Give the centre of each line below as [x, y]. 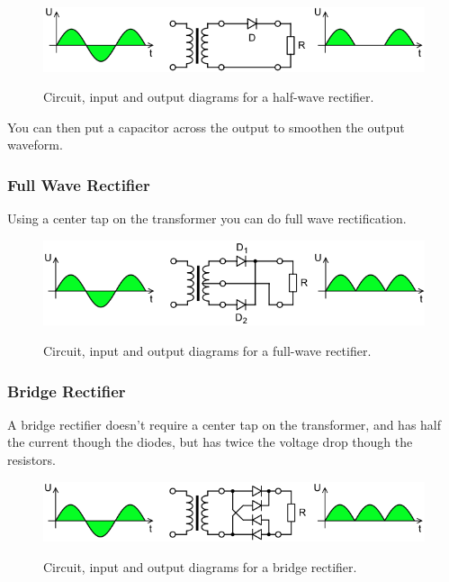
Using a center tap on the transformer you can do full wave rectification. [207, 218]
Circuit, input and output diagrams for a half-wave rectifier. [209, 97]
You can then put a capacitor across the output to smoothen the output [206, 127]
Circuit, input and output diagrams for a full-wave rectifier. [207, 351]
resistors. [31, 460]
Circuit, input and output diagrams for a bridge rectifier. [200, 566]
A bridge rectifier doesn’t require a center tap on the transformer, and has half [224, 424]
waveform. [35, 145]
